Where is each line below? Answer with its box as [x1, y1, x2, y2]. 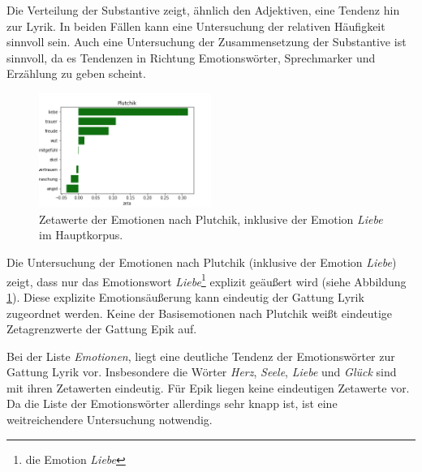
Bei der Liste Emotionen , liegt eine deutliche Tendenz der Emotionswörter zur [6, 347, 395, 364]
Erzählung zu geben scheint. [6, 65, 146, 82]
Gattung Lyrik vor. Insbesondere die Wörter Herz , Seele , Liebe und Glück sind [6, 363, 397, 380]
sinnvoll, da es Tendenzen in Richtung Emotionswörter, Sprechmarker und [6, 49, 376, 66]
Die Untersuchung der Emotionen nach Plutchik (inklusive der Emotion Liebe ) [6, 254, 397, 271]
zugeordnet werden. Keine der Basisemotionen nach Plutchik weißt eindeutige [6, 304, 393, 321]
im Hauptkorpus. [39, 226, 123, 243]
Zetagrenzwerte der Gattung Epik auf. [6, 320, 197, 337]
